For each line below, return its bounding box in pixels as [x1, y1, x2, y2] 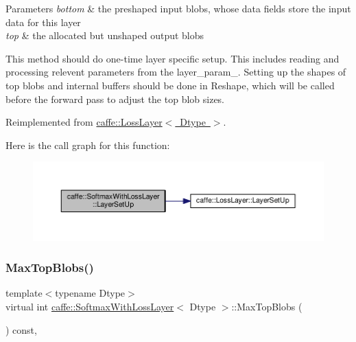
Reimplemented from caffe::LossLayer [5, 115, 163, 129]
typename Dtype [55, 286, 126, 300]
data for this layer [5, 14, 81, 29]
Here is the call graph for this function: [5, 137, 170, 152]
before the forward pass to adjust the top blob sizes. [5, 91, 225, 106]
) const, [5, 322, 37, 337]
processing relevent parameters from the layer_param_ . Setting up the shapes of [5, 65, 346, 79]
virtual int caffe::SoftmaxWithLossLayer [5, 299, 174, 314]
